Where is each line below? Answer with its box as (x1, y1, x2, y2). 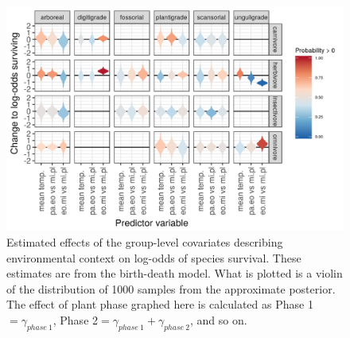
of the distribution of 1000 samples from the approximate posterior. (6, 280, 336, 297)
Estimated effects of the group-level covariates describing (6, 233, 283, 250)
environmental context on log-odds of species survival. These (6, 249, 301, 266)
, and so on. (190, 311, 247, 328)
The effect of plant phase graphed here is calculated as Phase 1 (6, 296, 313, 313)
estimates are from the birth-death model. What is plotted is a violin (6, 265, 343, 282)
